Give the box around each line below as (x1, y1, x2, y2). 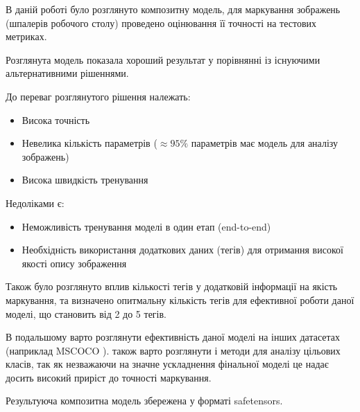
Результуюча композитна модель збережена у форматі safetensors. (6, 393, 283, 408)
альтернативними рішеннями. (6, 66, 129, 80)
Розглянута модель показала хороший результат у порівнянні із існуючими (6, 52, 320, 66)
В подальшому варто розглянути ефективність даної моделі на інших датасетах (6, 330, 341, 344)
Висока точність (22, 112, 90, 127)
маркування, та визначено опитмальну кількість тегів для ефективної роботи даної (6, 292, 354, 307)
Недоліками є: (6, 195, 65, 210)
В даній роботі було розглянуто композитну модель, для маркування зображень (6, 2, 341, 16)
